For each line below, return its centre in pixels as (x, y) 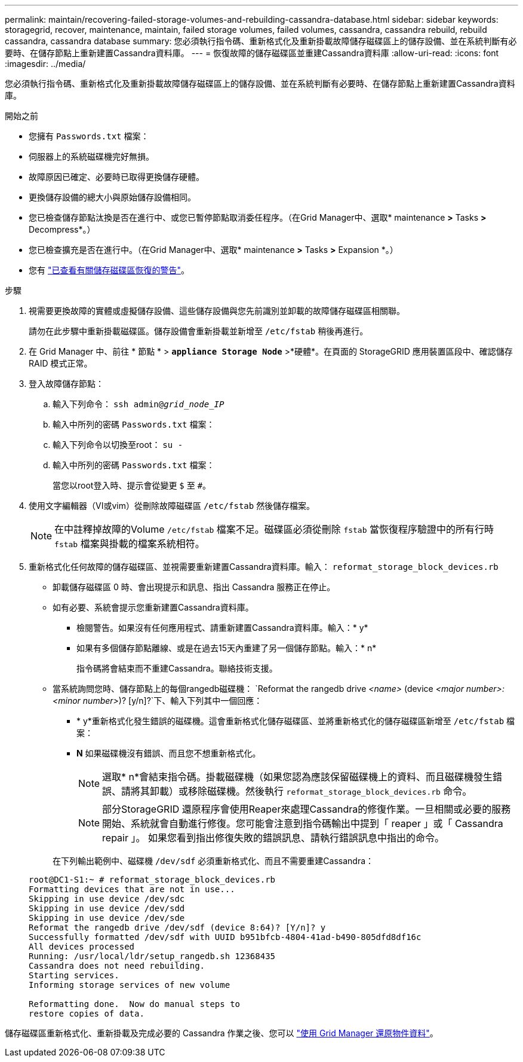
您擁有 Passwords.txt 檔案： (89, 136)
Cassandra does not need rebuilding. (117, 966)
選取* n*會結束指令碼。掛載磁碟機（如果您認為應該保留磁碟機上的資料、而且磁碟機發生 (298, 777)
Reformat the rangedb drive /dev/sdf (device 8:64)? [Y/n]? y (177, 927)
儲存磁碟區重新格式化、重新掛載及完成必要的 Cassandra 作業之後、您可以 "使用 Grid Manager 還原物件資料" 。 (221, 1033)
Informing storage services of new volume (130, 985)
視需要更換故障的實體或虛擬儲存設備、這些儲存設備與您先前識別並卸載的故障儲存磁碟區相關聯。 (217, 311)
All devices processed (82, 947)
